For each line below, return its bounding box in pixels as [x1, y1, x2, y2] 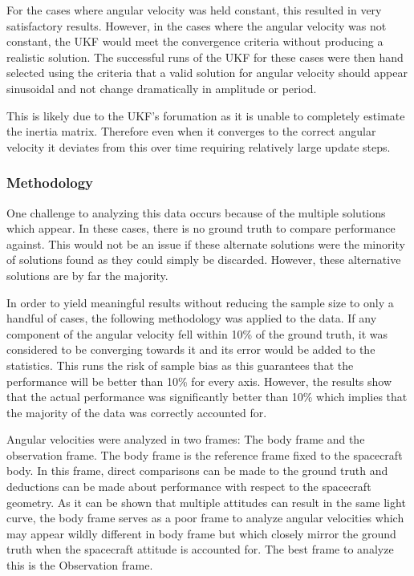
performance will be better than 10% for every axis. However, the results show [6, 372, 392, 389]
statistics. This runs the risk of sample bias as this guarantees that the [6, 356, 354, 373]
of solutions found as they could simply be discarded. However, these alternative [6, 251, 401, 268]
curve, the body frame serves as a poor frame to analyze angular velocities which [6, 509, 404, 526]
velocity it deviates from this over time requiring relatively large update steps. [6, 138, 391, 155]
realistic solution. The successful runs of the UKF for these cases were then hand [6, 48, 404, 65]
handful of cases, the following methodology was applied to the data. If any [6, 310, 377, 327]
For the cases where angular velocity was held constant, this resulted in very [6, 2, 382, 18]
